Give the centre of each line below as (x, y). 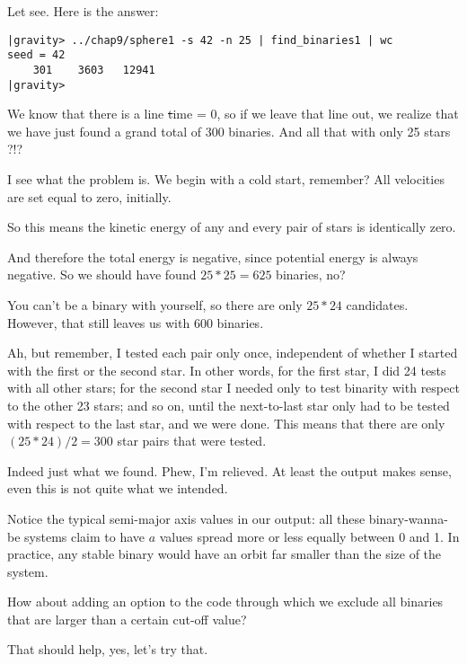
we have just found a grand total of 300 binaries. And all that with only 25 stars (229, 131)
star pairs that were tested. (192, 441)
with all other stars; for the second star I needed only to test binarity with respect (233, 388)
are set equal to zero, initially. (89, 196)
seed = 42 (36, 55)
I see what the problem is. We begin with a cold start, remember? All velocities (226, 179)
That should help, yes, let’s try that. (108, 649)
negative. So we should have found (102, 274)
